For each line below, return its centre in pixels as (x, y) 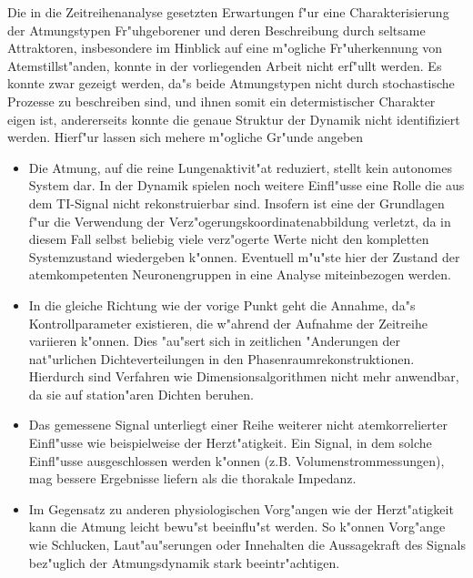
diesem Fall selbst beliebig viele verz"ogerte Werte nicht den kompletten (229, 239)
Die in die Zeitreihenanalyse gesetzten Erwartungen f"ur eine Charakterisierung (228, 12)
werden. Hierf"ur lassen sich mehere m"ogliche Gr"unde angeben (186, 137)
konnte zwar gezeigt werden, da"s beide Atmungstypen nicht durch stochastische (231, 83)
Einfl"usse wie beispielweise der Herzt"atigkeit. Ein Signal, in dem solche (230, 443)
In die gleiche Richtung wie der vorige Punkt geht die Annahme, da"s (222, 304)
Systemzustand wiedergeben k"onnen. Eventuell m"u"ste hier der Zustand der (244, 256)
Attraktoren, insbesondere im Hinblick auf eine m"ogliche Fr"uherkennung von (225, 48)
